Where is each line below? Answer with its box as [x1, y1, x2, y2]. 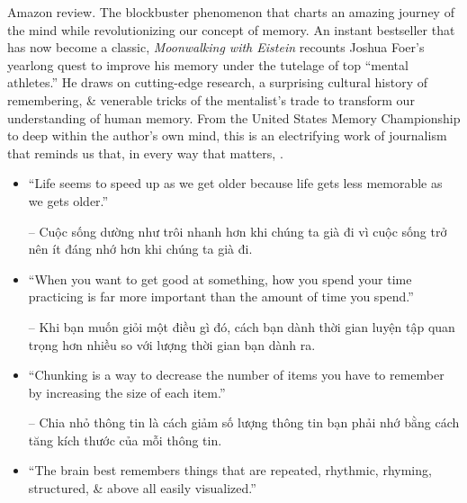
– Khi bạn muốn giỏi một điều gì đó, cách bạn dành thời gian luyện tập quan [28, 317, 455, 336]
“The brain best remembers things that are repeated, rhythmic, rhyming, [28, 461, 432, 480]
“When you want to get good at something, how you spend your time [28, 269, 412, 288]
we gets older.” [28, 191, 109, 210]
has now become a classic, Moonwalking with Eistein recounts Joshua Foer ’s [7, 38, 425, 57]
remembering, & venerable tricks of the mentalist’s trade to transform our [7, 90, 415, 109]
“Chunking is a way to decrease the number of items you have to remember [28, 365, 445, 384]
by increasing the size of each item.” [28, 382, 226, 401]
